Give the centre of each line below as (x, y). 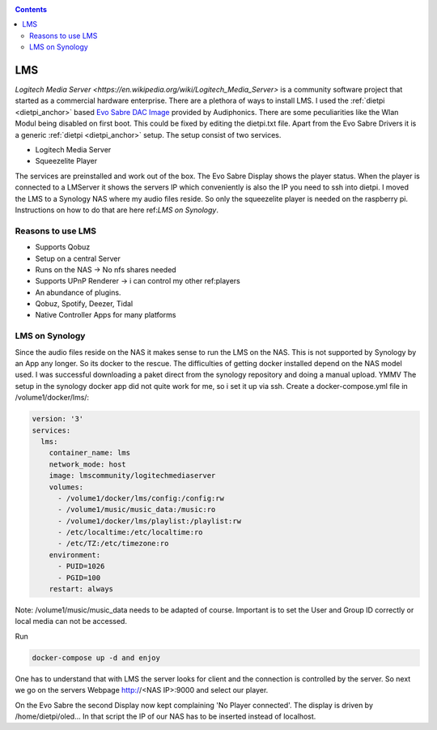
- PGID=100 (79, 578)
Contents (31, 9)
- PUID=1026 (81, 566)
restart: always (81, 589)
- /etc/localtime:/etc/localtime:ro (130, 532)
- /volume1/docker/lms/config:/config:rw (141, 498)
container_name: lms (90, 453)
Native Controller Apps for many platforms (106, 315)
